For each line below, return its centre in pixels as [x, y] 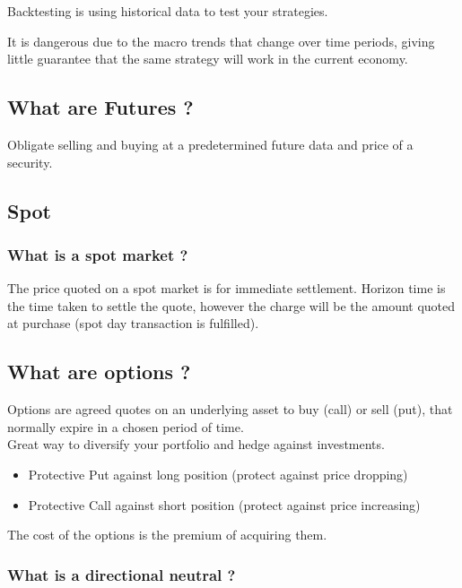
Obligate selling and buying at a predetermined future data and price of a [210, 144]
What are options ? [99, 372]
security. [30, 162]
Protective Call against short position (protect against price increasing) [224, 504]
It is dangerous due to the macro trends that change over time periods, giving [221, 41]
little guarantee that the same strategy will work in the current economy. [208, 59]
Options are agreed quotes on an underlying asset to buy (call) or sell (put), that [230, 409]
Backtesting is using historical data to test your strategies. [168, 11]
